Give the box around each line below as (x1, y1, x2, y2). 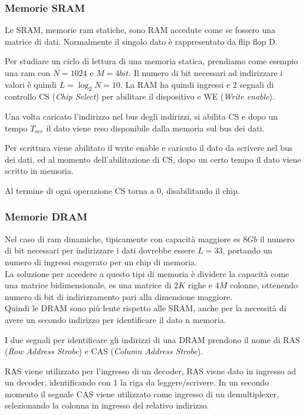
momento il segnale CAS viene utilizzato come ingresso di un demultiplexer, (5, 387, 279, 400)
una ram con (5, 67, 51, 78)
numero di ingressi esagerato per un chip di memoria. (5, 255, 197, 268)
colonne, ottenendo (229, 279, 298, 291)
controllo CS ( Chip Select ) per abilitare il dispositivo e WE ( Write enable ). (5, 90, 275, 103)
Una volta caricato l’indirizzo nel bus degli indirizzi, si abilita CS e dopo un (5, 110, 278, 122)
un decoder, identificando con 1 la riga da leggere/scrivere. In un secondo (5, 376, 269, 388)
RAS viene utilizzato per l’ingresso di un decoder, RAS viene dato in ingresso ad (5, 364, 296, 377)
